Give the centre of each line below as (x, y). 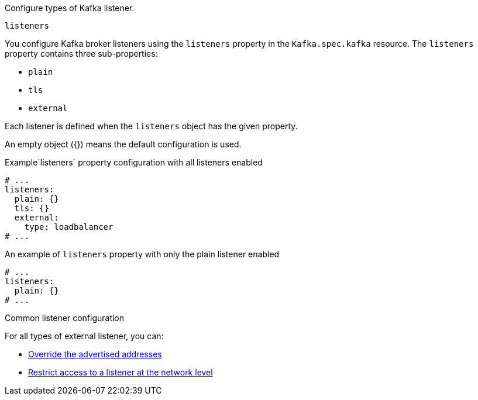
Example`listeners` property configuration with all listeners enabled (134, 162)
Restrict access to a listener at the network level (121, 372)
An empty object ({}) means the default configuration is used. (123, 144)
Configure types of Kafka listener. (70, 8)
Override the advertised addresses (95, 354)
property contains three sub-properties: (81, 54)
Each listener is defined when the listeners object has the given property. (151, 126)
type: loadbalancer (69, 227)
